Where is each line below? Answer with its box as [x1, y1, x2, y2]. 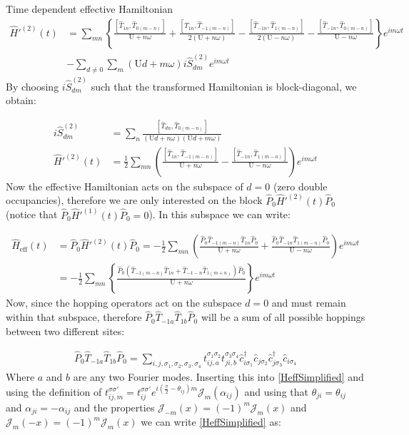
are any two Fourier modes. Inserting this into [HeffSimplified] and [73, 369, 364, 384]
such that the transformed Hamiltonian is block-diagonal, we [91, 78, 357, 93]
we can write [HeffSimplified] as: [141, 414, 281, 429]
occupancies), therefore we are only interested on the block [6, 193, 263, 208]
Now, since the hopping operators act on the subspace [6, 295, 242, 310]
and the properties [74, 399, 155, 414]
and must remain [271, 295, 346, 310]
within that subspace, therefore [6, 309, 142, 324]
